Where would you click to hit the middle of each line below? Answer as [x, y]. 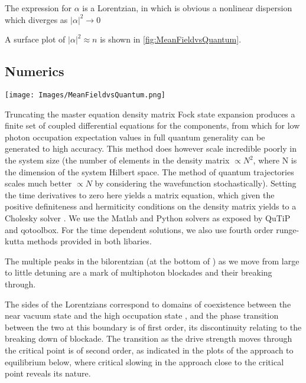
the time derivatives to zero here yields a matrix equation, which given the [140, 194]
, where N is [275, 160]
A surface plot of [35, 39]
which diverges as [36, 19]
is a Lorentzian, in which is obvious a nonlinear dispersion [187, 8]
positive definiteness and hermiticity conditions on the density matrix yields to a [151, 206]
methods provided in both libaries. [89, 241]
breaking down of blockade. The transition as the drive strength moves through [149, 338]
